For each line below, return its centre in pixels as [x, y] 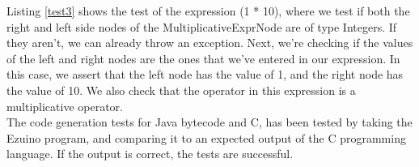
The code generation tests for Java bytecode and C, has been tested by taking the [209, 122]
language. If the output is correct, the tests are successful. [150, 154]
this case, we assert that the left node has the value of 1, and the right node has [205, 74]
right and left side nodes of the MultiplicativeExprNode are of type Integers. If [202, 26]
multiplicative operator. [65, 106]
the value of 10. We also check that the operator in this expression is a [181, 90]
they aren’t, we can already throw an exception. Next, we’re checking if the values [210, 43]
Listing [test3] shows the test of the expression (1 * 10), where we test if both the [208, 11]
